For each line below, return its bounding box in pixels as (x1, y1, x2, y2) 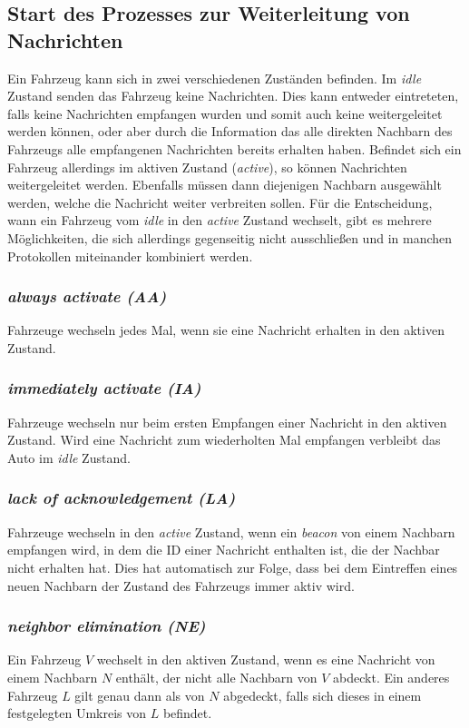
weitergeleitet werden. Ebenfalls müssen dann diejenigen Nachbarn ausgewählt (7, 175, 442, 194)
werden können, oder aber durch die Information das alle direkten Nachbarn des (7, 122, 453, 141)
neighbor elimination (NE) (7, 615, 206, 637)
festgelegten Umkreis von (7, 703, 147, 723)
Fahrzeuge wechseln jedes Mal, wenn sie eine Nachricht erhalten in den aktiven (7, 320, 445, 339)
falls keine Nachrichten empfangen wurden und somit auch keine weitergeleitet (7, 103, 443, 123)
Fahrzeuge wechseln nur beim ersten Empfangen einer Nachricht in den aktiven (7, 412, 447, 431)
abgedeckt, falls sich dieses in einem (223, 685, 422, 704)
